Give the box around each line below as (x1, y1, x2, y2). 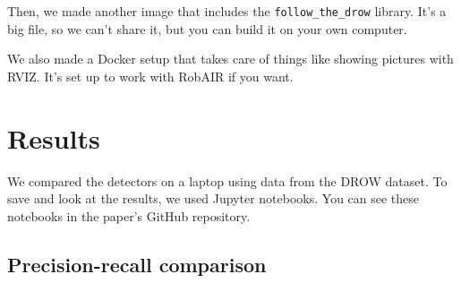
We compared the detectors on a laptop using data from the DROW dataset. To (7, 171, 448, 190)
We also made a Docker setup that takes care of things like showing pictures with (7, 49, 454, 68)
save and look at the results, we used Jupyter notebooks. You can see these (7, 189, 420, 208)
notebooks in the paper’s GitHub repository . (7, 206, 251, 225)
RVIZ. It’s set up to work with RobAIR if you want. (7, 66, 294, 85)
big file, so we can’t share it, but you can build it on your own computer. (7, 19, 407, 38)
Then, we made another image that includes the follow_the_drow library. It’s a (7, 2, 447, 20)
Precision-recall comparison (7, 250, 267, 278)
